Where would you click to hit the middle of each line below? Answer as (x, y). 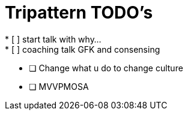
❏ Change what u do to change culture (106, 68)
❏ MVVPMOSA (59, 86)
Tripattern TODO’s (79, 13)
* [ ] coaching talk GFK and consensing (83, 49)
